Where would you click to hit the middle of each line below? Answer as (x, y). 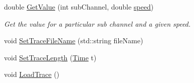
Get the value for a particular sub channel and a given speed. (98, 23)
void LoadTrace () (32, 74)
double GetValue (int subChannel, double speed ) (79, 7)
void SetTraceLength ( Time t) (50, 57)
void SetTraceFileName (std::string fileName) (74, 40)
